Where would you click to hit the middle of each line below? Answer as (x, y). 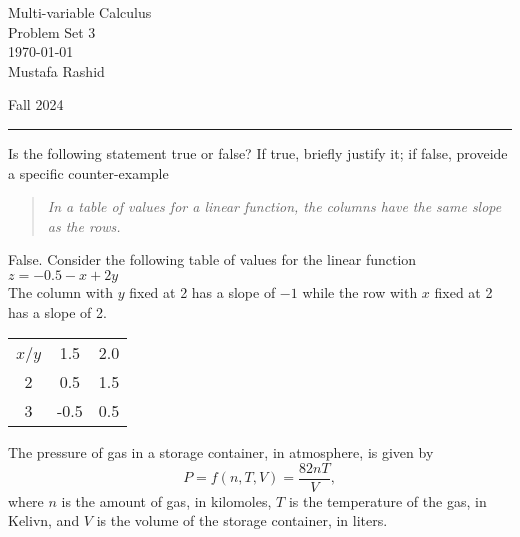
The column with (60, 291)
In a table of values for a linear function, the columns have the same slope (274, 206)
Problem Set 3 (52, 31)
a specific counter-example (88, 172)
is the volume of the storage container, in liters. (242, 520)
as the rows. (84, 225)
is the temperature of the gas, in (387, 500)
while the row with (360, 291)
